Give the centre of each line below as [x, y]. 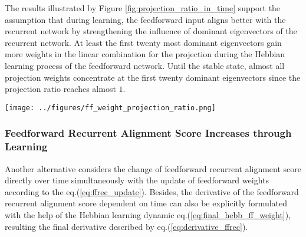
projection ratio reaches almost [60, 89]
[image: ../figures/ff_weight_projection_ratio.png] [110, 108]
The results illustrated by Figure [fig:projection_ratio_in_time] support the [143, 8]
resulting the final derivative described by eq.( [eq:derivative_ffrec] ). [126, 226]
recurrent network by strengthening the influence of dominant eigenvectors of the [151, 31]
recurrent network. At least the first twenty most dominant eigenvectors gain [143, 42]
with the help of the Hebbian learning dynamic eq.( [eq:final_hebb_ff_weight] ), [148, 214]
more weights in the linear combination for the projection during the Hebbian [145, 54]
